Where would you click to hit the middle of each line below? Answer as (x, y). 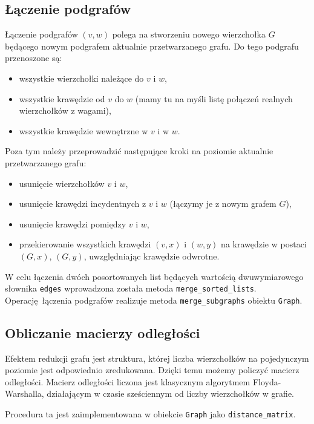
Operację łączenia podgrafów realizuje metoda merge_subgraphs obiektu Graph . (154, 300)
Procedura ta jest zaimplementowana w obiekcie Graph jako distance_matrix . (150, 414)
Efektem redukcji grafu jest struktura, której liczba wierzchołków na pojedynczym (157, 358)
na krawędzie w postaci (264, 244)
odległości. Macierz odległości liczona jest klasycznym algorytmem (128, 381)
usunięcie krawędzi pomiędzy (73, 223)
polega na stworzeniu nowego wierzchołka (189, 34)
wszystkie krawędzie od (62, 98)
